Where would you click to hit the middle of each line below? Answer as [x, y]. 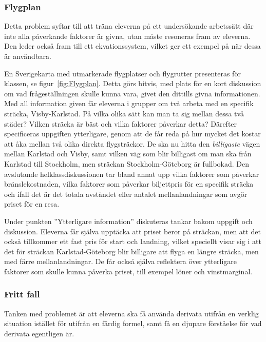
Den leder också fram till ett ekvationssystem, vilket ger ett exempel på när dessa [132, 46]
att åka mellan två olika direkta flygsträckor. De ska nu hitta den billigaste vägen [132, 143]
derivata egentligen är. [39, 333]
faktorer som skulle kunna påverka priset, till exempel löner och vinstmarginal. [128, 271]
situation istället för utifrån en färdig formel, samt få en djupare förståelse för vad [133, 323]
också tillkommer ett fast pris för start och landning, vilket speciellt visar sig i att [133, 241]
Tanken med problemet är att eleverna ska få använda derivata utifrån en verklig [131, 313]
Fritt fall [22, 294]
